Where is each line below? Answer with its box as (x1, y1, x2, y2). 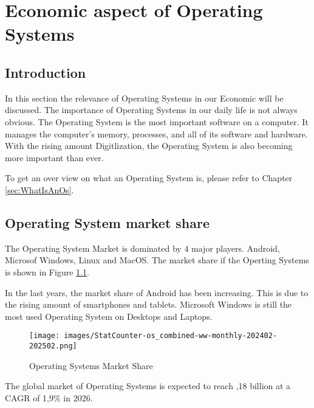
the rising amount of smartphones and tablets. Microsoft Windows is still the (5, 298, 292, 311)
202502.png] (29, 341, 77, 350)
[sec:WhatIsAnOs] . (5, 183, 74, 196)
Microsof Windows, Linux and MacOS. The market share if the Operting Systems (5, 254, 309, 266)
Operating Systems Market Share (29, 359, 153, 372)
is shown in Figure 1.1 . (5, 265, 89, 278)
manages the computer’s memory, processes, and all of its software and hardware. (5, 127, 308, 140)
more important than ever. (5, 151, 104, 164)
